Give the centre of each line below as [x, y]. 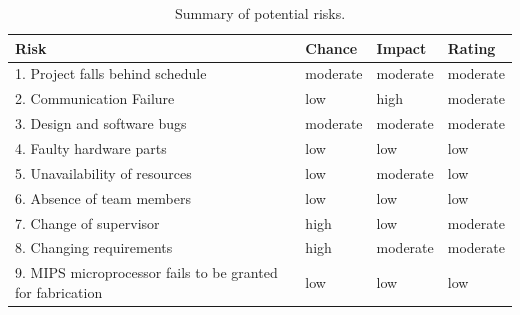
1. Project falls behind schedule [111, 73]
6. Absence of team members [103, 197]
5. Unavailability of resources [103, 172]
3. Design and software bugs [101, 123]
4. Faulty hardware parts [91, 147]
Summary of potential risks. [260, 13]
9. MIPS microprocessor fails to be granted [146, 272]
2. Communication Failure [95, 98]
